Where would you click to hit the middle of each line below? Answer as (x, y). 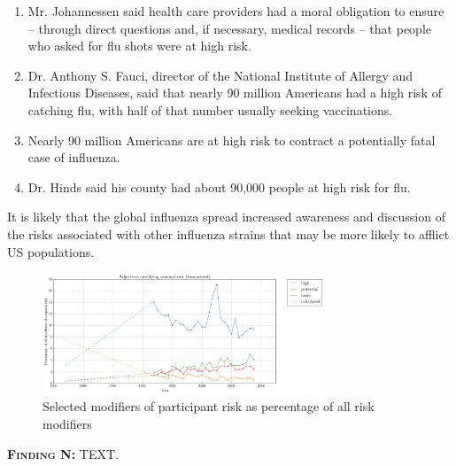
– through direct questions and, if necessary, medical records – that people (229, 28)
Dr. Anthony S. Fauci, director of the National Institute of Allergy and (220, 75)
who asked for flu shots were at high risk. (139, 46)
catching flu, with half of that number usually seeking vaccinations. (210, 109)
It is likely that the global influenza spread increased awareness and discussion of (226, 217)
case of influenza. (74, 157)
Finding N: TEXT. (63, 453)
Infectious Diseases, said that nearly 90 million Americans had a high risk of (235, 93)
